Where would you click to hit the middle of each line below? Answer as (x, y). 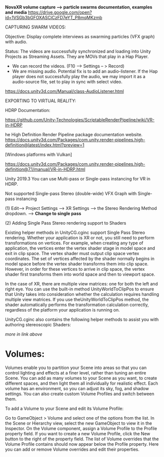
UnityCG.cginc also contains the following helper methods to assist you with (82, 319)
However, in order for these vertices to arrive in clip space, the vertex (75, 269)
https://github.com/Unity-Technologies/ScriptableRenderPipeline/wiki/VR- (80, 120)
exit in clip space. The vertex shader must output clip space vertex (72, 253)
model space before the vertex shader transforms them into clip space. (77, 264)
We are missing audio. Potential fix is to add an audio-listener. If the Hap (85, 71)
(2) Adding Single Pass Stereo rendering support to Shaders (66, 223)
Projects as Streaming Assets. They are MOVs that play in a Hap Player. (77, 57)
